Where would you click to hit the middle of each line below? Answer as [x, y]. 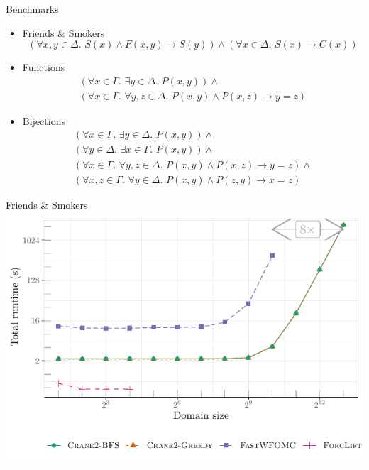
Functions [44, 67]
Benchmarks [32, 9]
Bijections [44, 120]
